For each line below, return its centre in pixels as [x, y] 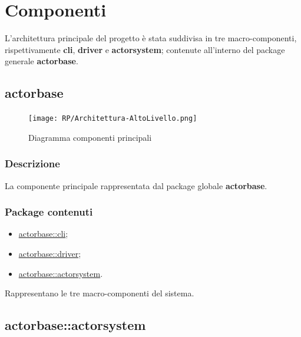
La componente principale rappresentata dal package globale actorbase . [136, 185]
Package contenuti [49, 212]
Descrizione [32, 163]
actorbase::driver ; [50, 253]
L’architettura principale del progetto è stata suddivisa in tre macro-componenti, [151, 38]
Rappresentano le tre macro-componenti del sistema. [100, 293]
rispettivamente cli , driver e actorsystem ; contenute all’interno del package [145, 49]
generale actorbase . [42, 61]
